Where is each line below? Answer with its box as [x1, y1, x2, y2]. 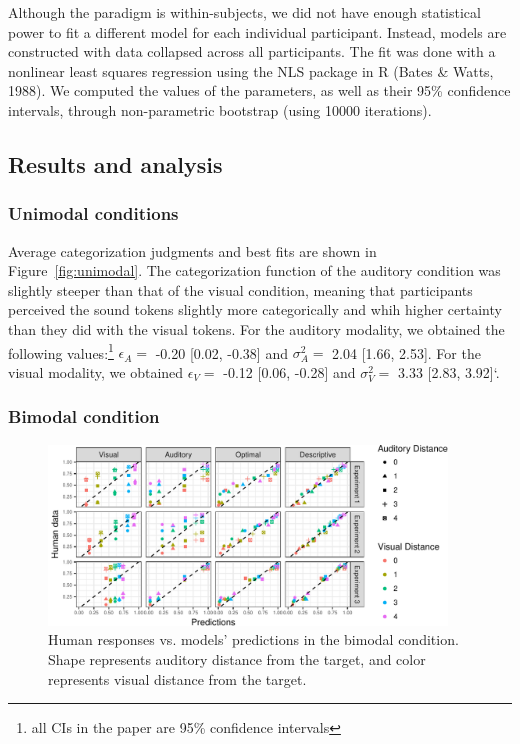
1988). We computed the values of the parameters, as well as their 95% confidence [8, 80, 511, 101]
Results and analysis [8, 148, 223, 179]
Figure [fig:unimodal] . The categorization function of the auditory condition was [8, 260, 501, 281]
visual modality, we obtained [8, 361, 184, 382]
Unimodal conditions [8, 201, 179, 226]
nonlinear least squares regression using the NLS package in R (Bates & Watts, [8, 60, 494, 81]
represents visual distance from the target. [48, 668, 307, 689]
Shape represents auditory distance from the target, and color [48, 649, 426, 670]
